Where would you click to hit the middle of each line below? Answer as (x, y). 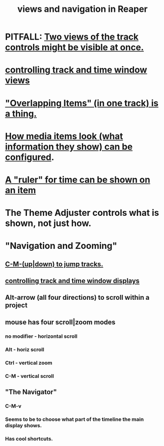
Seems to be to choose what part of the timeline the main (74, 419)
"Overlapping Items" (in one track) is (82, 103)
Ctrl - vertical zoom (29, 363)
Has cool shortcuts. (29, 439)
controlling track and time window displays (72, 281)
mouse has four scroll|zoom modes (60, 322)
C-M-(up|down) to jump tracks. (54, 264)
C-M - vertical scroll (29, 376)
